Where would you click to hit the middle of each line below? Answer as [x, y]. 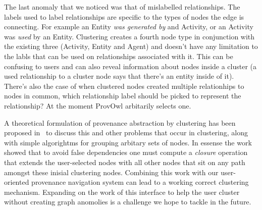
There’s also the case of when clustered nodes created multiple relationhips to [124, 86]
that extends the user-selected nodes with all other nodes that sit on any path [125, 162]
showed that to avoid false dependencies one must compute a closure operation [126, 152]
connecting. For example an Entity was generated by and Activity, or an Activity [129, 27]
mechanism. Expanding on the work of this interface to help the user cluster [122, 192]
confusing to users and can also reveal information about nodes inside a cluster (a [130, 66]
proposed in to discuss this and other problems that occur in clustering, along [126, 133]
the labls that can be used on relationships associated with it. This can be [119, 56]
